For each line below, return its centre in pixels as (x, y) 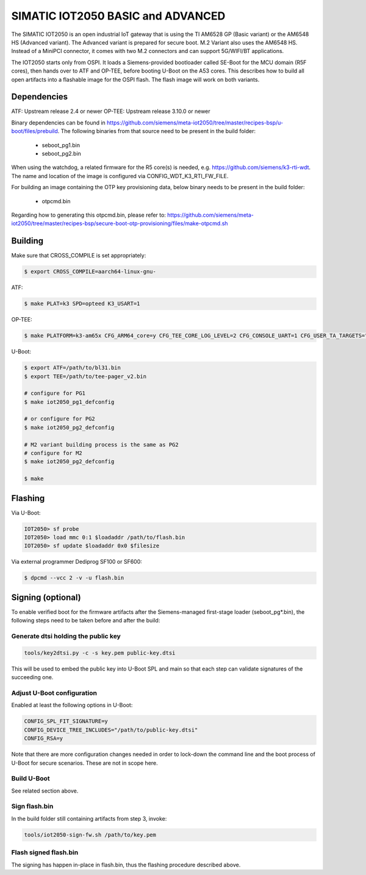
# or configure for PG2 (60, 419)
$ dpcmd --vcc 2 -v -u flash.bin (74, 578)
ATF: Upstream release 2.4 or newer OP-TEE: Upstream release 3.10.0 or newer (111, 111)
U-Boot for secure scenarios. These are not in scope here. (84, 763)
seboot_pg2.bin (62, 153)
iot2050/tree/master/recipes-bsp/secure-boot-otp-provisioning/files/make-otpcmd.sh (120, 223)
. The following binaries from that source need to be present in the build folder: (157, 131)
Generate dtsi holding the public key (66, 636)
